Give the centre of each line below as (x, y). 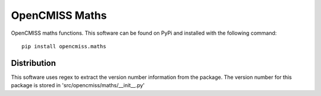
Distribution (34, 63)
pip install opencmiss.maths (64, 46)
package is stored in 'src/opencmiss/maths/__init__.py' (78, 85)
